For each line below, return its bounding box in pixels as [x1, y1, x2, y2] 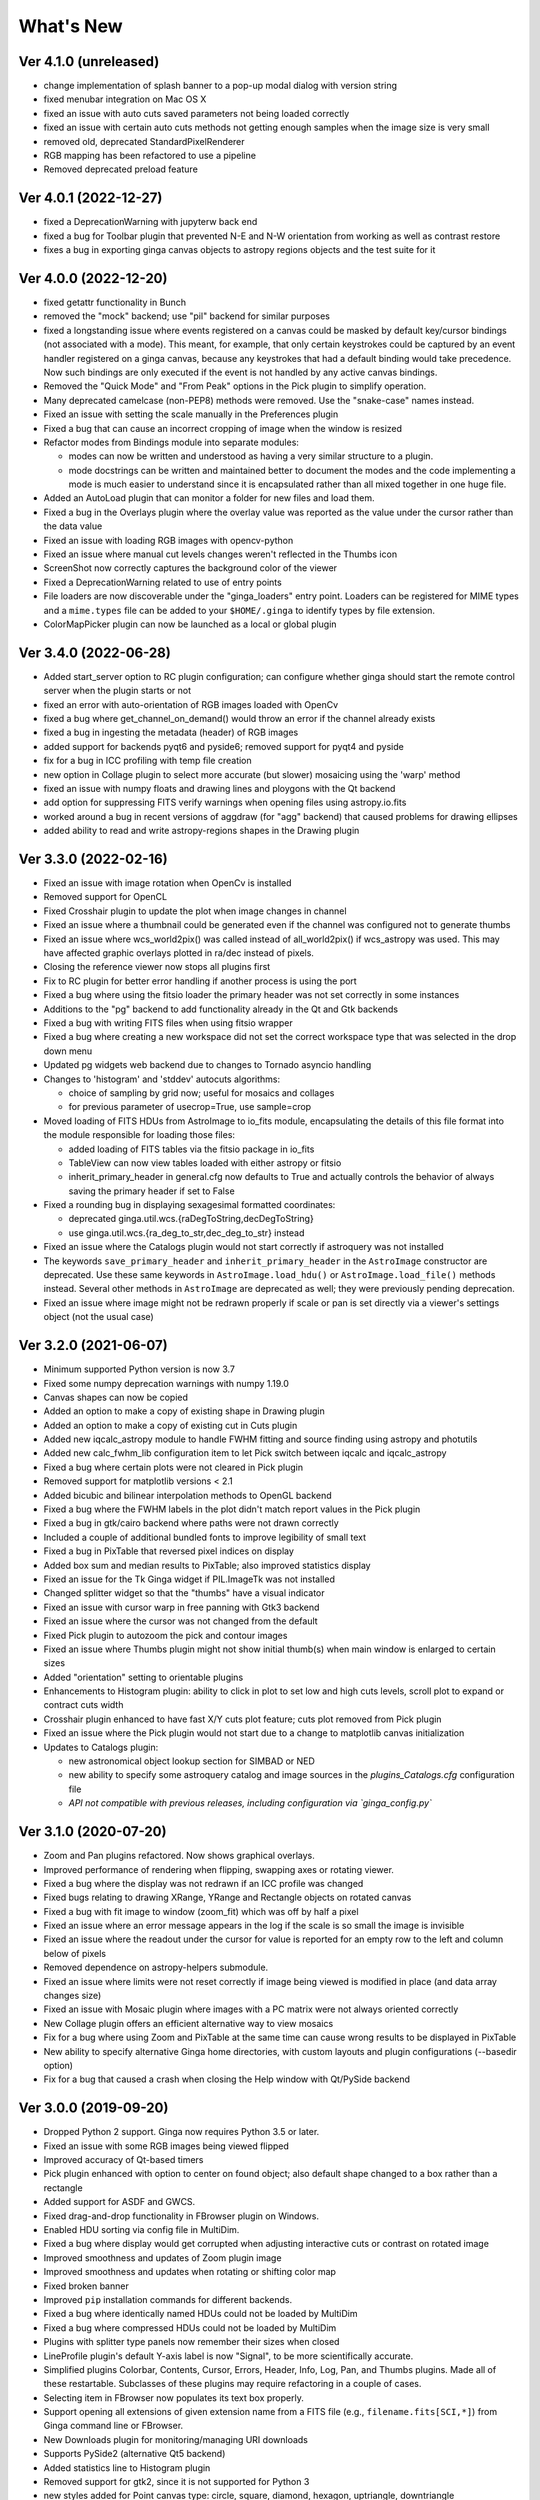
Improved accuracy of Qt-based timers [43, 2154, 204, 2166]
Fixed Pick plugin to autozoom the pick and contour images [43, 1629, 288, 1641]
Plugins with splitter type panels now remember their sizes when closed [43, 2336, 340, 2348]
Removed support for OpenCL [43, 891, 168, 903]
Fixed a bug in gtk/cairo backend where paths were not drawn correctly [43, 1517, 339, 1529]
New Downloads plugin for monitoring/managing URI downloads [43, 2433, 309, 2445]
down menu [43, 1045, 93, 1057]
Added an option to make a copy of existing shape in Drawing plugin [43, 1405, 325, 1417]
